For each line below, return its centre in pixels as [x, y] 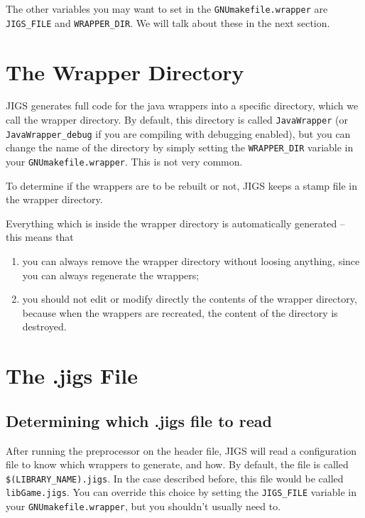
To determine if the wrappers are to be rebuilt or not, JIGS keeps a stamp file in [182, 185]
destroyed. [44, 327]
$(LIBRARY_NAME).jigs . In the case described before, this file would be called [175, 478]
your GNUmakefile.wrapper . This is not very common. [124, 161]
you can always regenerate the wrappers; [111, 275]
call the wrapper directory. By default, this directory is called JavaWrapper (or [177, 120]
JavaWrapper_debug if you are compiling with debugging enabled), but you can [178, 133]
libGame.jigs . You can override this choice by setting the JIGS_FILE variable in [181, 492]
